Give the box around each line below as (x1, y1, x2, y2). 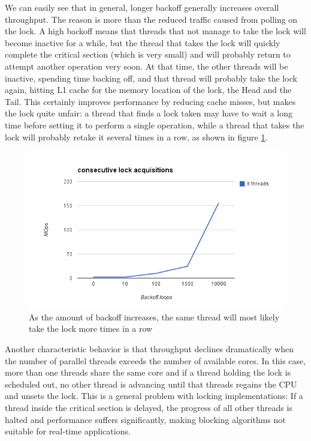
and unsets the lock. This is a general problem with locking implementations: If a (5, 389, 303, 402)
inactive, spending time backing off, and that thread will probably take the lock (5, 71, 297, 84)
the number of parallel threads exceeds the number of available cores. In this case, (5, 354, 306, 367)
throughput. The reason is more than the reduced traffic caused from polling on (5, 13, 298, 25)
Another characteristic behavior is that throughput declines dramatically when (5, 343, 294, 355)
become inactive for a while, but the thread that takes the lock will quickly (5, 36, 280, 49)
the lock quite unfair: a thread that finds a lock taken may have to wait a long (5, 107, 293, 119)
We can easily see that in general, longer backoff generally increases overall (5, 1, 279, 13)
